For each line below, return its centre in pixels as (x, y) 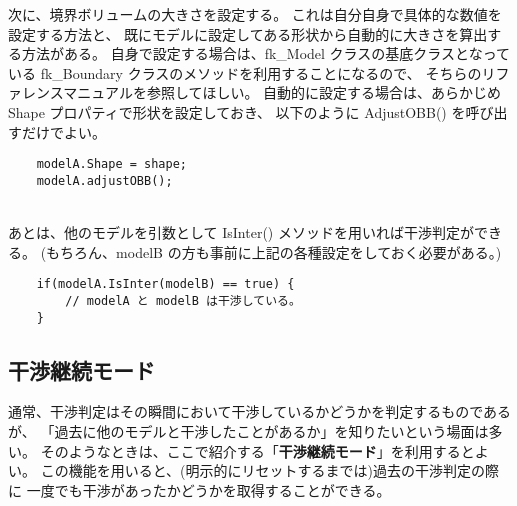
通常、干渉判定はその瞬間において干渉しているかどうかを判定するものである (260, 411)
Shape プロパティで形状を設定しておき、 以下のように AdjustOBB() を (237, 111)
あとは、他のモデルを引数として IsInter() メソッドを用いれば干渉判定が (241, 232)
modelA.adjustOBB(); (104, 180)
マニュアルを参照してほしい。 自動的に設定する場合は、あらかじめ (282, 92)
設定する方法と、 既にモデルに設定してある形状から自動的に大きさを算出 (248, 33)
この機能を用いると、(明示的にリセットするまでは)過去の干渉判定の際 (269, 470)
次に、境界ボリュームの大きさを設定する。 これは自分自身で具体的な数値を (255, 14)
